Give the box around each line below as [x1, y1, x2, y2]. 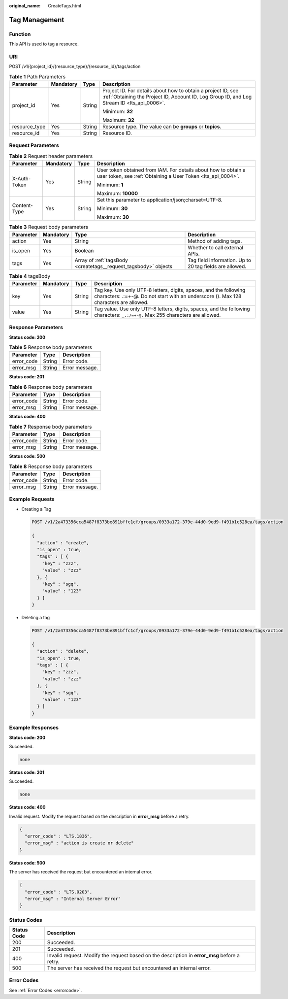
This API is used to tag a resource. [9, 41, 79, 47]
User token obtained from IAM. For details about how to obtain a [96, 166, 246, 173]
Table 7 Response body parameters [9, 423, 92, 430]
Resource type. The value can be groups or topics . [102, 123, 222, 130]
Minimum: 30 [96, 205, 128, 212]
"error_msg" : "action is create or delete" [25, 840, 134, 846]
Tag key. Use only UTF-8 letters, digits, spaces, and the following [94, 286, 246, 293]
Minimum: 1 [96, 181, 124, 188]
